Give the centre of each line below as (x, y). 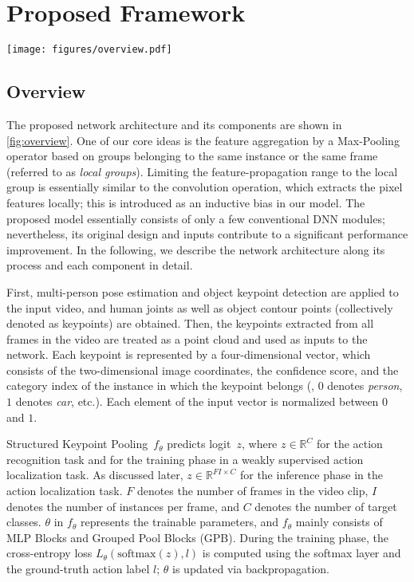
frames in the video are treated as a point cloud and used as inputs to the (187, 338)
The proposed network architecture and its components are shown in (174, 124)
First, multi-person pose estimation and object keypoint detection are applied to (203, 291)
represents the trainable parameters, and (179, 522)
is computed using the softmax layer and (302, 553)
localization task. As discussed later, (95, 475)
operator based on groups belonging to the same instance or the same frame (192, 156)
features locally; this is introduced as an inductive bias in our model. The (186, 202)
